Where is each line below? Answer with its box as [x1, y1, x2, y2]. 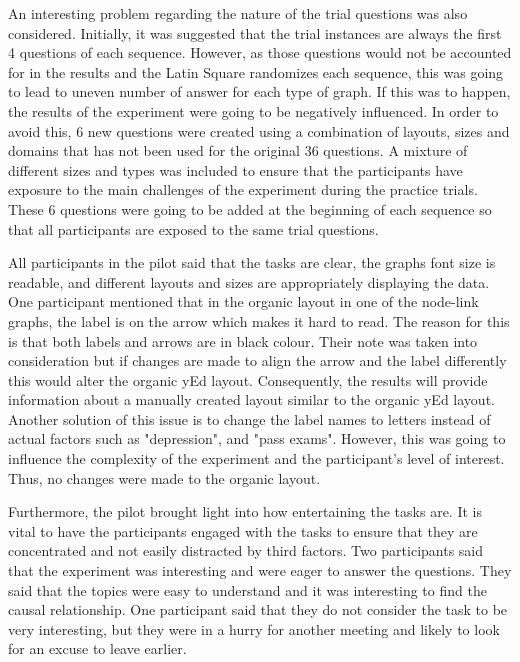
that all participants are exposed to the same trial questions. [8, 218, 379, 239]
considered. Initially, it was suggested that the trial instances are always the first [8, 22, 502, 43]
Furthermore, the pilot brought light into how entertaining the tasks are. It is [8, 501, 482, 522]
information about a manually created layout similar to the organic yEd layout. [8, 389, 495, 410]
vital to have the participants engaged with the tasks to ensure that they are [8, 520, 478, 541]
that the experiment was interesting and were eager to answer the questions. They [8, 560, 512, 581]
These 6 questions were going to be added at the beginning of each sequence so [8, 198, 492, 219]
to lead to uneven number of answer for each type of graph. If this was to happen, [8, 81, 511, 102]
